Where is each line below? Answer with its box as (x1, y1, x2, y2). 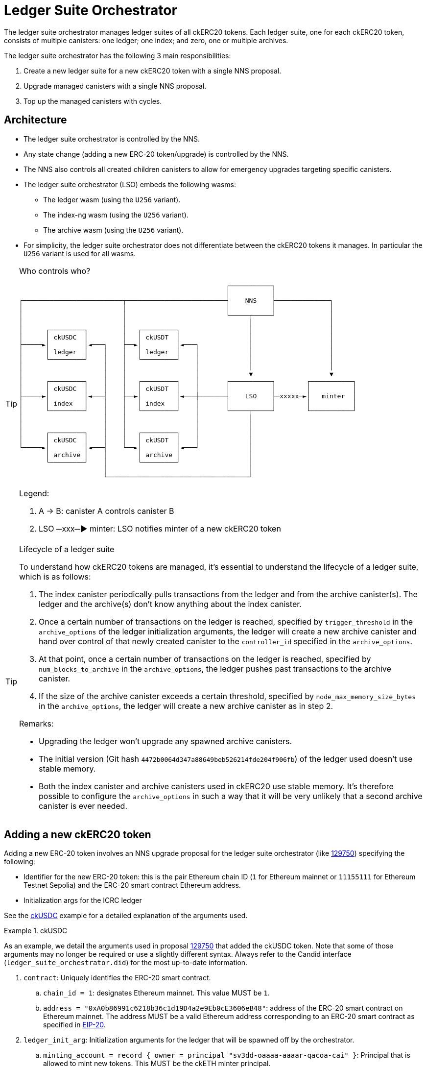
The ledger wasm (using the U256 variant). (43, 195, 181, 204)
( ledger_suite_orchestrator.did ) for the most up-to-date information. (4, 958, 248, 967)
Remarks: (19, 718, 54, 728)
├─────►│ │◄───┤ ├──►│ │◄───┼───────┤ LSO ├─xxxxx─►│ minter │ (19, 392, 356, 400)
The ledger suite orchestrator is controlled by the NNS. (24, 134, 200, 143)
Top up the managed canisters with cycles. (24, 97, 162, 105)
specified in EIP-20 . (43, 1020, 106, 1029)
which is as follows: (19, 571, 91, 582)
